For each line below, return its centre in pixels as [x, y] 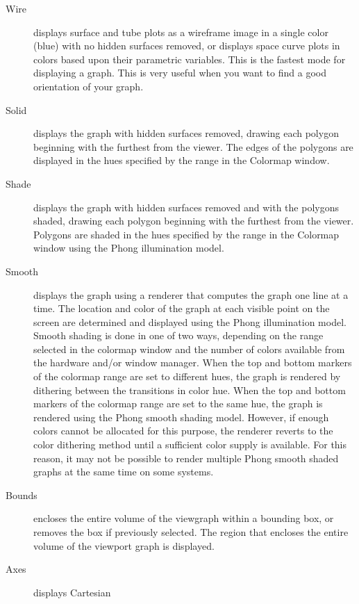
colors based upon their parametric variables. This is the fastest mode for [190, 59]
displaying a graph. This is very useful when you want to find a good [180, 73]
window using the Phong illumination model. [129, 248]
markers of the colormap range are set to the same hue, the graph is [178, 403]
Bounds [22, 495]
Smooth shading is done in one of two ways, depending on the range [178, 335]
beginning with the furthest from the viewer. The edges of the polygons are [193, 146]
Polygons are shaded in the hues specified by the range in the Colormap [186, 234]
